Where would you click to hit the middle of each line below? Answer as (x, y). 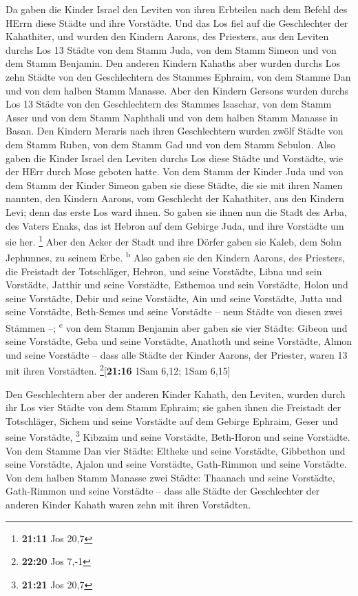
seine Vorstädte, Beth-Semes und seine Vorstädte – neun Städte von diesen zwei (174, 311)
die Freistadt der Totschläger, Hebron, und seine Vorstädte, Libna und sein (164, 271)
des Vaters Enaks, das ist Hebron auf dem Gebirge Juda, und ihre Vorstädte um (175, 225)
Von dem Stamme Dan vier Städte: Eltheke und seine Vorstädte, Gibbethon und (176, 450)
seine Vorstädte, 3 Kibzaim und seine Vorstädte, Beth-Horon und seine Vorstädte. (178, 436)
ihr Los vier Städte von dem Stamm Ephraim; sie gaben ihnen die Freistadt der (173, 407)
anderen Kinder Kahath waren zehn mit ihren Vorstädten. (128, 505)
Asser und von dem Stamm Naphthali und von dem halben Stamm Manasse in (172, 117)
